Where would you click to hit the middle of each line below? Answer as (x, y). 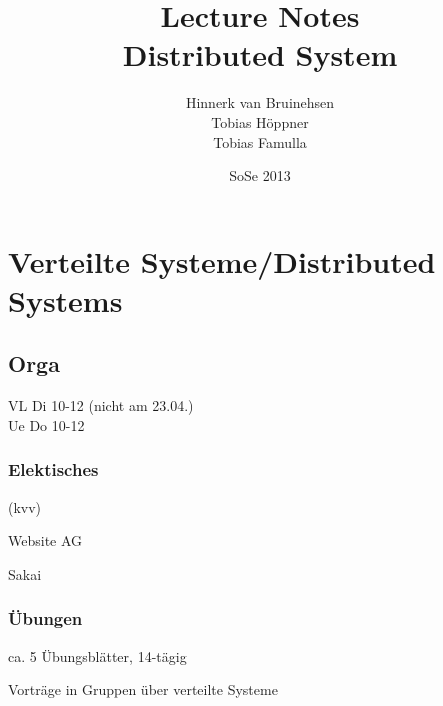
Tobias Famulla (260, 141)
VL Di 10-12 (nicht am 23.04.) (101, 405)
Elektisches (53, 469)
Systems (65, 299)
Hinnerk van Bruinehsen (260, 102)
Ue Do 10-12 (46, 424)
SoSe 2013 (260, 175)
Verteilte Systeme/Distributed (222, 260)
